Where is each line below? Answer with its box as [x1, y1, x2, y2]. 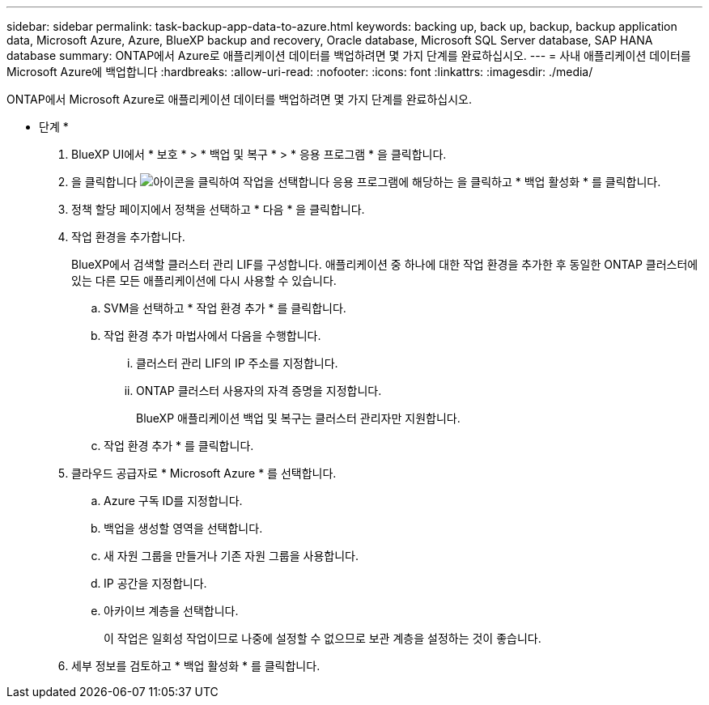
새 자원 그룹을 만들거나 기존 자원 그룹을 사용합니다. [104, 549, 359, 563]
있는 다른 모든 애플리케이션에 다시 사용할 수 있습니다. [71, 274, 337, 287]
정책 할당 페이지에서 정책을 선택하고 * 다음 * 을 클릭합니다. [71, 202, 365, 216]
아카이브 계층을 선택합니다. [104, 604, 239, 618]
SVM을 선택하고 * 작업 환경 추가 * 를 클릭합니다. [104, 301, 346, 315]
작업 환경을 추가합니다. [71, 230, 185, 244]
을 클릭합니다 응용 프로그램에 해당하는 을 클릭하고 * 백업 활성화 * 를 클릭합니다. [71, 175, 661, 189]
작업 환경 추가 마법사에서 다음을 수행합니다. [104, 329, 321, 342]
